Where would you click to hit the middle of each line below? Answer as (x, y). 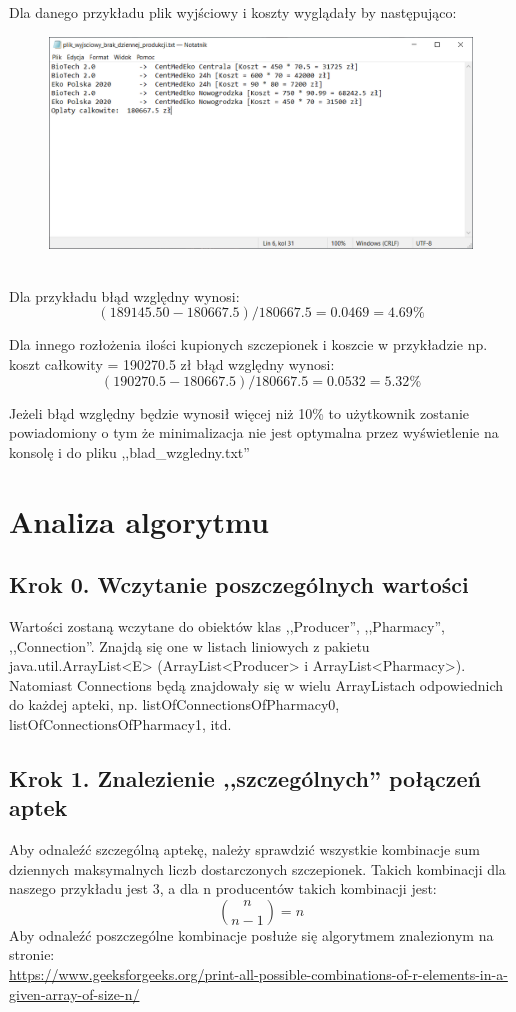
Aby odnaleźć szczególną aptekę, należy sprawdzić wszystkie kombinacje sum (244, 849)
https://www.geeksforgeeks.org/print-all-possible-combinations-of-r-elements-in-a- (258, 974)
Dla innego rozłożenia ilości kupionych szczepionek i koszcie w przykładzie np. (248, 344)
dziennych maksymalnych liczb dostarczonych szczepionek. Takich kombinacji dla (257, 868)
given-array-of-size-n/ (74, 993)
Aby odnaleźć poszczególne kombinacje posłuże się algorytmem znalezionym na (251, 934)
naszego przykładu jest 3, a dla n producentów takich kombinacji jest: (223, 888)
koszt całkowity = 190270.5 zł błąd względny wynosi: (172, 363)
